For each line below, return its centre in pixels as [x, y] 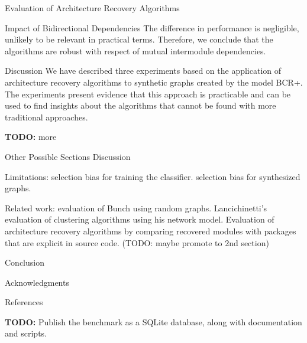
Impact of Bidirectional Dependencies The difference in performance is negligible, [152, 27]
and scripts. [26, 333]
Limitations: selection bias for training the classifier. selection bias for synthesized [153, 176]
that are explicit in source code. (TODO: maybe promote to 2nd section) [137, 242]
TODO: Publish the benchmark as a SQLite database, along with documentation [153, 321]
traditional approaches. [46, 117]
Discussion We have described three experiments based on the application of [143, 71]
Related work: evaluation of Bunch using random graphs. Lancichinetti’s [136, 208]
